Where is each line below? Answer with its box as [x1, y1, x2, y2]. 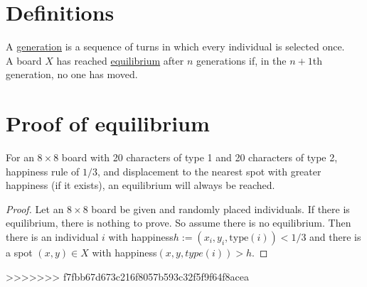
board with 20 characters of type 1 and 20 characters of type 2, [61, 150, 338, 165]
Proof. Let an [6, 201, 64, 216]
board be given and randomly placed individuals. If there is [91, 201, 350, 216]
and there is [309, 229, 361, 244]
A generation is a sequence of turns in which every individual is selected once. [6, 39, 345, 54]
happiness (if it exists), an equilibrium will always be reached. [6, 178, 275, 193]
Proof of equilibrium [6, 109, 210, 138]
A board [6, 53, 42, 67]
